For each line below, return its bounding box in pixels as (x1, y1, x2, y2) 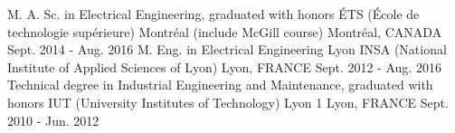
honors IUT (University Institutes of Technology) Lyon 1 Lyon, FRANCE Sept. (7, 92, 449, 111)
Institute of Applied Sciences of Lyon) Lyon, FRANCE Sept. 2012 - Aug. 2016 (7, 57, 441, 76)
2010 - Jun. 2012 (7, 110, 100, 129)
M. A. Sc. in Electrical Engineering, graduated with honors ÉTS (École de (7, 5, 420, 23)
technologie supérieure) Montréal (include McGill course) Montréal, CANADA (7, 22, 442, 41)
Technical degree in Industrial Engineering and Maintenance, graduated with (7, 75, 433, 94)
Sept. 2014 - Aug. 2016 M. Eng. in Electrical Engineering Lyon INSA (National (7, 40, 447, 59)
